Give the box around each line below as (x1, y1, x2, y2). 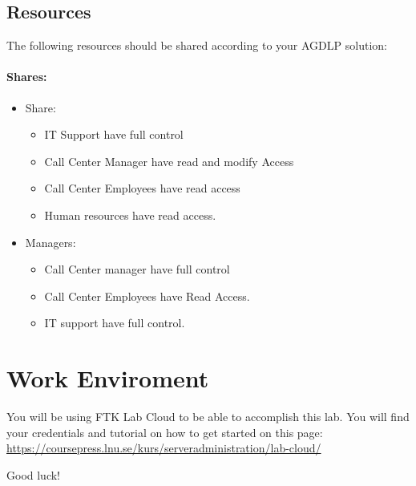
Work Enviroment (6, 362, 209, 395)
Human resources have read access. (44, 206, 216, 223)
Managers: (25, 233, 76, 250)
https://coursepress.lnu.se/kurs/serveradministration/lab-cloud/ (6, 439, 321, 456)
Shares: (6, 68, 47, 85)
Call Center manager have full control (44, 261, 230, 277)
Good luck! (6, 466, 61, 483)
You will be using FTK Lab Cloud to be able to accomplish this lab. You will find (6, 408, 410, 425)
